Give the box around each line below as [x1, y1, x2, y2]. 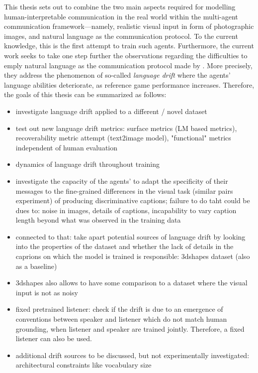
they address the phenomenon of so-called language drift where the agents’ [4, 70, 231, 80]
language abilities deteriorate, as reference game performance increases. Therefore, [4, 79, 255, 90]
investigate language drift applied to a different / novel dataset [15, 106, 207, 116]
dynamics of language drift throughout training [15, 159, 160, 169]
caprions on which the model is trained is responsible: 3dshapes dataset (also [15, 251, 250, 261]
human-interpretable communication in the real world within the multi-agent [4, 11, 238, 21]
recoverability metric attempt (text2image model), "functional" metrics [15, 132, 231, 143]
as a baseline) [15, 260, 57, 271]
